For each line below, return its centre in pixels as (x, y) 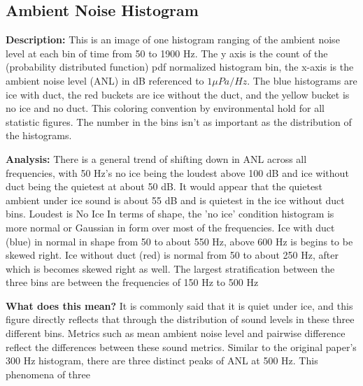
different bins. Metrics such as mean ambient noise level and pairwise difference (176, 333)
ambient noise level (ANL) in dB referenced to (105, 80)
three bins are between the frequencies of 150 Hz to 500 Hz (132, 282)
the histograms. (39, 135)
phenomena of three (48, 374)
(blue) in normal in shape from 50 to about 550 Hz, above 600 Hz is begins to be (179, 241)
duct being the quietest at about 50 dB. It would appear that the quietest (164, 186)
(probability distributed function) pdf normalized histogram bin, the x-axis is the (180, 67)
